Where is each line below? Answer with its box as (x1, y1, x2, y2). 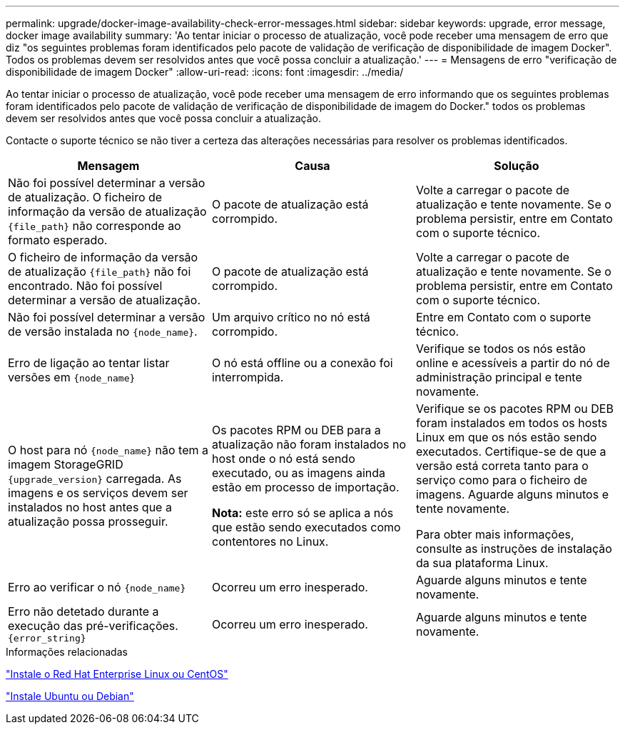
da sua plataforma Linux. (415, 556, 549, 570)
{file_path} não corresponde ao (8, 219, 181, 233)
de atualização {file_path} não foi (8, 264, 191, 279)
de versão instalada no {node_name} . (8, 324, 198, 339)
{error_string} (8, 633, 86, 644)
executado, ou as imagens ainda (211, 466, 386, 480)
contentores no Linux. (211, 534, 329, 549)
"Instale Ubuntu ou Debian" (6, 690, 134, 702)
